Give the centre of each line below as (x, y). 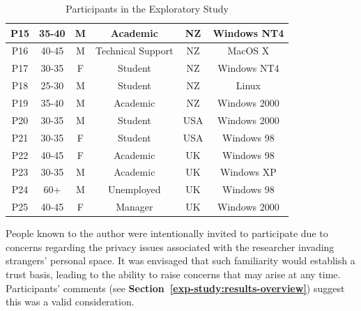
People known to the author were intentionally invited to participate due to (167, 233)
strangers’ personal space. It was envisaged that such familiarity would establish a (180, 260)
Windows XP (248, 172)
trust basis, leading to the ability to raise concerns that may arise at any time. (173, 274)
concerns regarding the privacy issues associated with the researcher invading (170, 246)
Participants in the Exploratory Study (147, 8)
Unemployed (135, 189)
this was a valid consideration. (70, 302)
